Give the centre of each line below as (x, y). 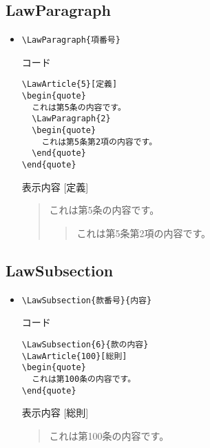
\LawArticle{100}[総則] (74, 356)
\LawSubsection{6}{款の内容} (85, 344)
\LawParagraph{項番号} (71, 40)
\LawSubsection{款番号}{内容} (87, 300)
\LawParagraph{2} (71, 119)
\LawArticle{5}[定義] (70, 84)
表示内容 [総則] (55, 413)
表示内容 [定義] (55, 186)
